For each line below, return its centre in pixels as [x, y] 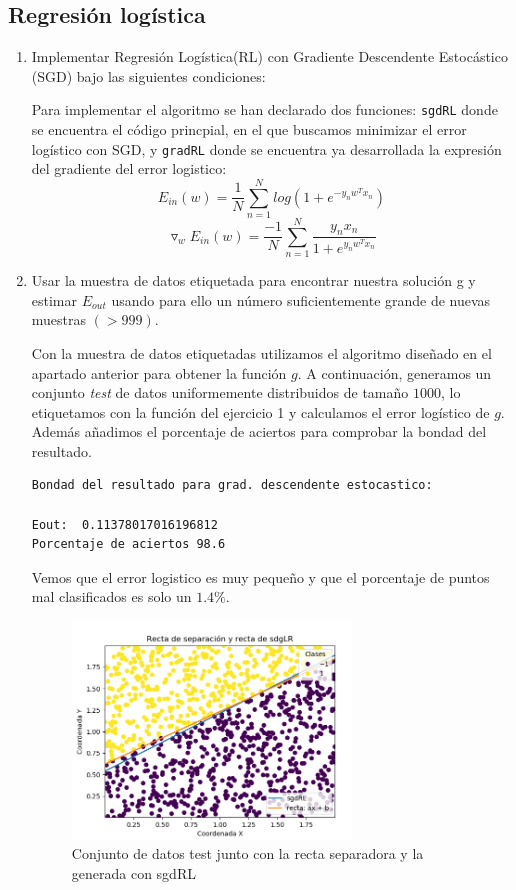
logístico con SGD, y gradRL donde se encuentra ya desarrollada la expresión [266, 148]
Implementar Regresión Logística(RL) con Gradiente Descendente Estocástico [269, 56]
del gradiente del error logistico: [129, 168]
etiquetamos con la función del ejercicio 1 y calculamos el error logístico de [260, 411]
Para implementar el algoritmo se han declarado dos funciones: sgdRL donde [264, 109]
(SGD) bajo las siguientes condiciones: [148, 75]
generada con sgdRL [133, 872]
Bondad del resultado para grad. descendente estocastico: [232, 485]
